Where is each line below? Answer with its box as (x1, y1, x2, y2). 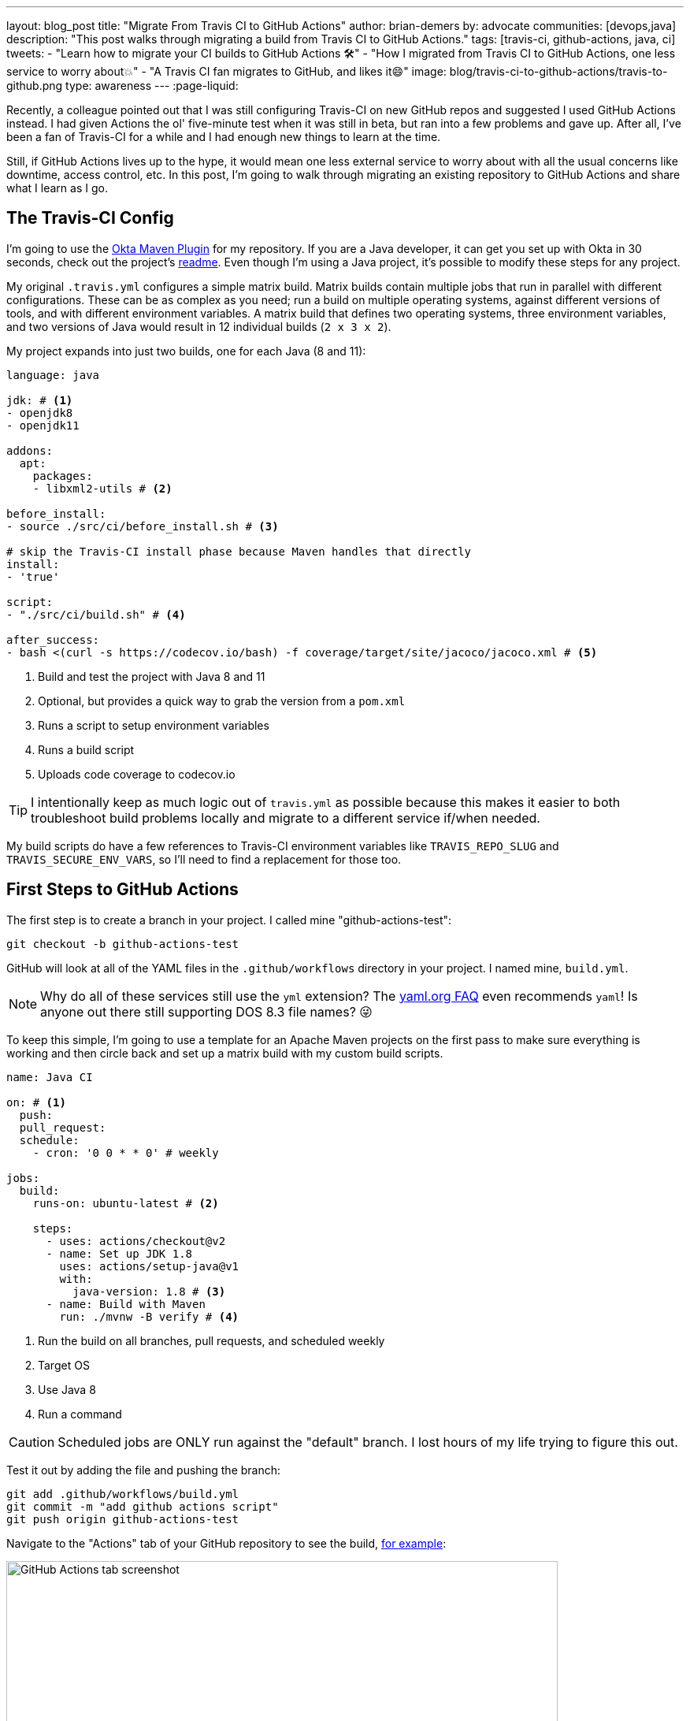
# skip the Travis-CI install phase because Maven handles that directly (6, 545, 472, 558)
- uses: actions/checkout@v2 (46, 1234, 226, 1247)
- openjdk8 (6, 406, 73, 419)
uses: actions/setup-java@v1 (59, 1259, 239, 1273)
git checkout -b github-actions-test (6, 937, 239, 950)
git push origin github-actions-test (6, 1512, 239, 1526)
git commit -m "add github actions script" (6, 1500, 279, 1513)
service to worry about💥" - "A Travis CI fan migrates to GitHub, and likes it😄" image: (6, 65, 447, 78)
